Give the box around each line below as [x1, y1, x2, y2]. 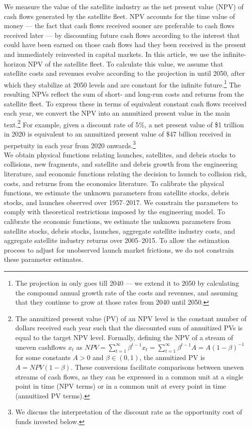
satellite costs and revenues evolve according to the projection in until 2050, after [4, 68, 245, 78]
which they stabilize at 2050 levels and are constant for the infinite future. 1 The [4, 78, 241, 89]
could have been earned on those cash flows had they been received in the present [4, 39, 246, 50]
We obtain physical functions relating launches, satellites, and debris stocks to [4, 149, 236, 159]
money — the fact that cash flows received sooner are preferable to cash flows [4, 20, 235, 31]
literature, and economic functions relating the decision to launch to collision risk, [4, 169, 247, 179]
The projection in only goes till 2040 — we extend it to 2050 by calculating [15, 278, 239, 288]
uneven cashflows [15, 342, 66, 352]
